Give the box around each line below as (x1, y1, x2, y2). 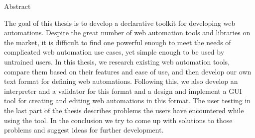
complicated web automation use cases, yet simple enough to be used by (4, 47, 225, 57)
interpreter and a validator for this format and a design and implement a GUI (4, 85, 242, 96)
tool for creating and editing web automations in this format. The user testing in (4, 95, 251, 106)
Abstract (4, 1, 31, 11)
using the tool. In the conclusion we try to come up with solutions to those (4, 115, 233, 125)
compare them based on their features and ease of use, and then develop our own (4, 66, 252, 76)
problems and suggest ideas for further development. (4, 125, 164, 135)
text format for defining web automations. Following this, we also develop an (4, 76, 238, 86)
